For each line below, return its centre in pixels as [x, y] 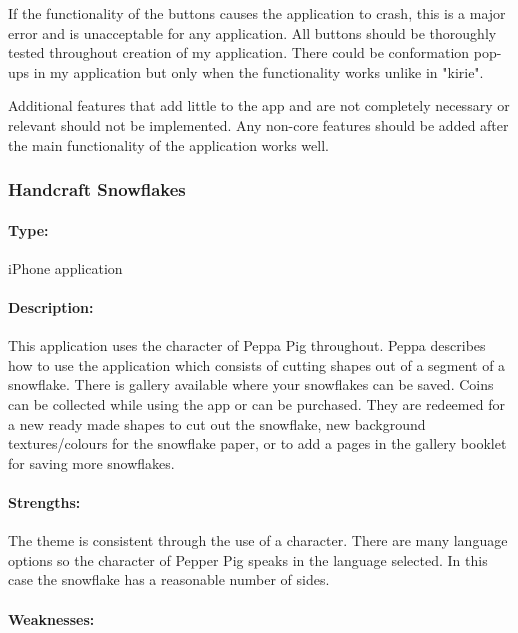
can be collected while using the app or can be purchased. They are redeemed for [256, 403]
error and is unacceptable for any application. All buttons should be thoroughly [252, 32]
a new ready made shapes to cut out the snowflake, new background [217, 423]
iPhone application [65, 267]
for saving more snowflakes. [91, 462]
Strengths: [44, 501]
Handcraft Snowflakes [97, 189]
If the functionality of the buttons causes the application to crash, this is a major [257, 13]
